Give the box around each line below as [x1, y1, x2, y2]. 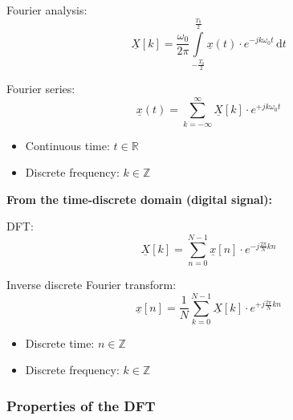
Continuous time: [25, 137, 110, 153]
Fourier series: [6, 80, 75, 96]
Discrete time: [25, 334, 95, 351]
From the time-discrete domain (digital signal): [6, 190, 272, 207]
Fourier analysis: [6, 2, 87, 18]
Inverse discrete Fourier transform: [6, 276, 177, 293]
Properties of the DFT [6, 395, 156, 415]
